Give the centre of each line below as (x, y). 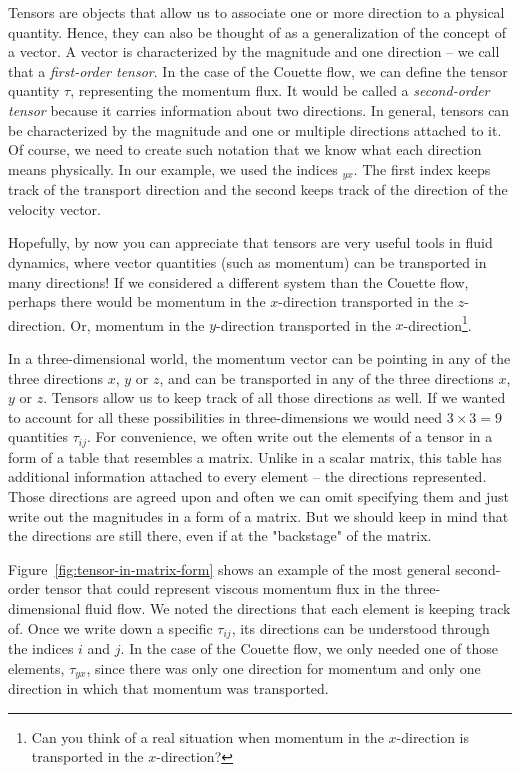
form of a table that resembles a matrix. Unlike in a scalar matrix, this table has (255, 456)
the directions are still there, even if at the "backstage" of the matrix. (220, 535)
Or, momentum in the (137, 324)
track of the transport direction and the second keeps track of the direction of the (258, 189)
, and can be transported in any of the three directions (326, 377)
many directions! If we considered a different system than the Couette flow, (238, 281)
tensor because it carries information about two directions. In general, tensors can (259, 109)
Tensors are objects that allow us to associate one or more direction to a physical (256, 12)
